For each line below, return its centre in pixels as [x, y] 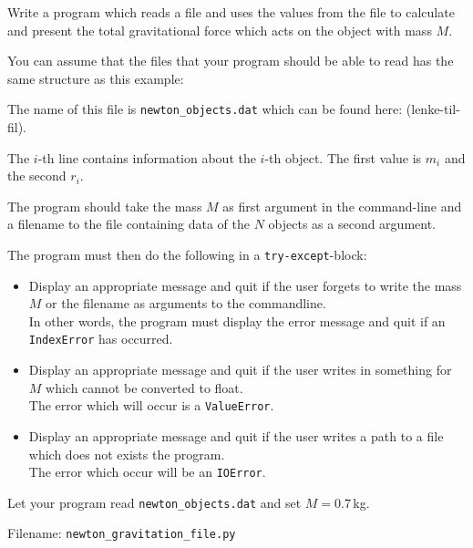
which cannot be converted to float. [144, 387]
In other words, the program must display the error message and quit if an [237, 321]
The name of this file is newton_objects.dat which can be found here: [205, 109]
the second [37, 176]
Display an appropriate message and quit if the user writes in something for [240, 370]
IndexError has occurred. [101, 339]
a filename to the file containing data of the [129, 224]
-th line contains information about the [147, 157]
